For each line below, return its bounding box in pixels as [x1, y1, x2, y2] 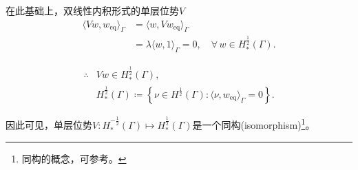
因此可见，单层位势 [6, 117, 92, 131]
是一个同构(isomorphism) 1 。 [192, 115, 315, 131]
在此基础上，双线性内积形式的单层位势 [6, 3, 179, 17]
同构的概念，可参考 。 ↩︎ [21, 151, 127, 165]
